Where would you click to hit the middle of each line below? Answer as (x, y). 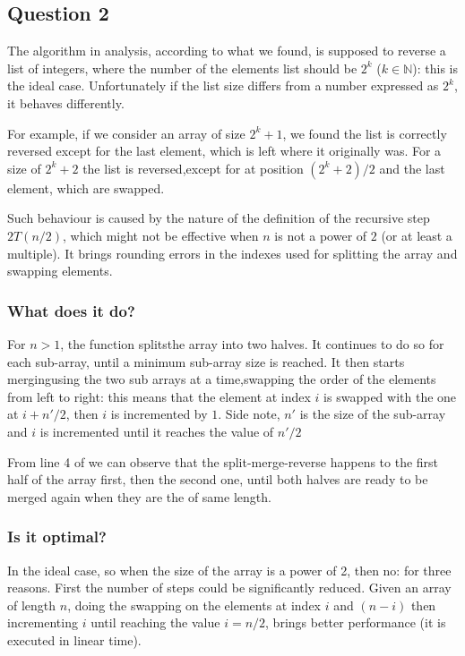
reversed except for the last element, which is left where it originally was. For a (224, 151)
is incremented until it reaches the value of (157, 431)
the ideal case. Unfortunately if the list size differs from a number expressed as (223, 85)
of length (32, 605)
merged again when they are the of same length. (139, 496)
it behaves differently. (66, 102)
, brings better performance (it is (356, 622)
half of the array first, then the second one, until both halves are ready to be (218, 479)
